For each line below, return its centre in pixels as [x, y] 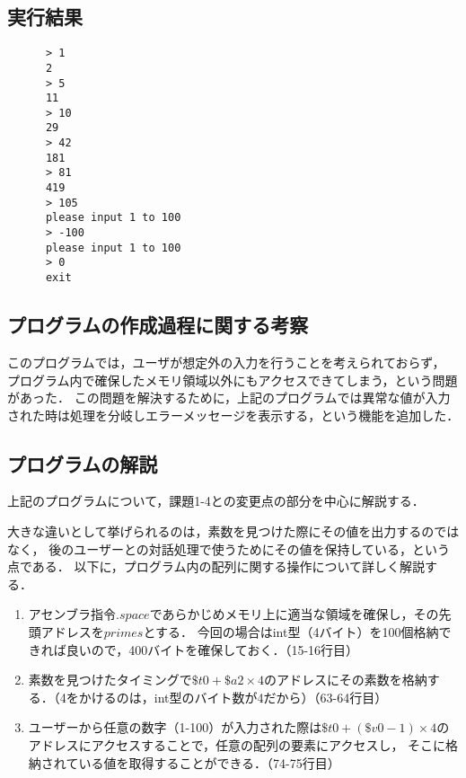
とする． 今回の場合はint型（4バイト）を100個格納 [291, 632]
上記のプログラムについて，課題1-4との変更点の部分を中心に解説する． [216, 501]
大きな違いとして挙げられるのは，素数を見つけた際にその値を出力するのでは [233, 531]
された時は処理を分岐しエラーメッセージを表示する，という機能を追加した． [233, 415]
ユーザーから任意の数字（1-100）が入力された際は [175, 727]
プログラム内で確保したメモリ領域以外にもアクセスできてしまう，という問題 [233, 380]
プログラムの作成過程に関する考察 [158, 325]
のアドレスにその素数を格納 [345, 680]
